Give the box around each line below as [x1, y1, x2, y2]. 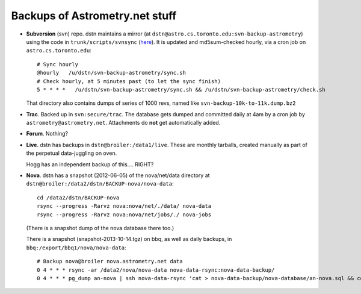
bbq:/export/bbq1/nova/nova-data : [26, 244, 126, 251]
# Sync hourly [37, 61, 78, 67]
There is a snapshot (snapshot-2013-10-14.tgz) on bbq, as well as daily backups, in [26, 236, 232, 243]
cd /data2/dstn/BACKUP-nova [37, 194, 120, 201]
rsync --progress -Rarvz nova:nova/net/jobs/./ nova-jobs [37, 211, 212, 218]
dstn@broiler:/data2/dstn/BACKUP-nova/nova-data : [26, 180, 174, 187]
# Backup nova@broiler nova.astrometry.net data [37, 258, 183, 265]
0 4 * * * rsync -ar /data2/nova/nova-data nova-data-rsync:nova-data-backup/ [37, 266, 275, 274]
